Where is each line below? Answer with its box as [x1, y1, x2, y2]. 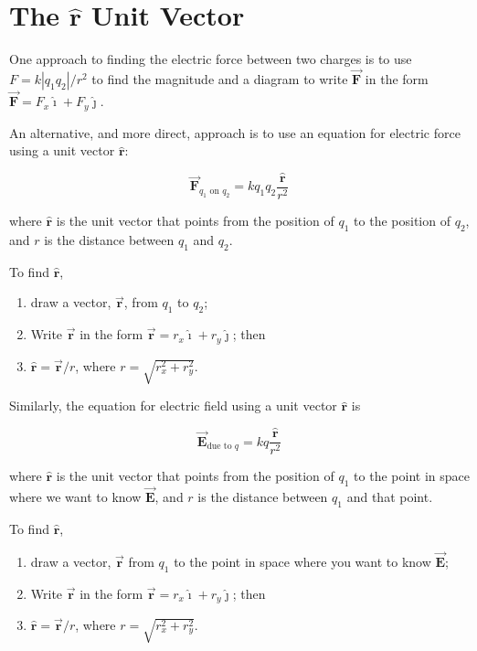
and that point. [346, 487, 433, 507]
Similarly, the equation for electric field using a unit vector [9, 396, 337, 415]
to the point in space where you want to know [174, 551, 431, 571]
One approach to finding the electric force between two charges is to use [9, 49, 412, 69]
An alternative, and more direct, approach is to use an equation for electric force [9, 123, 461, 142]
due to [207, 441, 232, 451]
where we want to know [9, 487, 142, 507]
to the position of [354, 211, 450, 230]
